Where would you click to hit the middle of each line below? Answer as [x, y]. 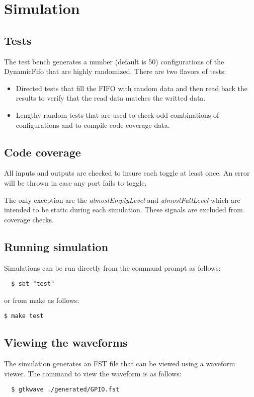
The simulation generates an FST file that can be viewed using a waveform [120, 364]
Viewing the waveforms [66, 342]
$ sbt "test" [33, 284]
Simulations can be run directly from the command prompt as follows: [112, 267]
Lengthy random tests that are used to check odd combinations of [117, 114]
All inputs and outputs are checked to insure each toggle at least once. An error [127, 173]
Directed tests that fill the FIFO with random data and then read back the [132, 88]
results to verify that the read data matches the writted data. [111, 98]
